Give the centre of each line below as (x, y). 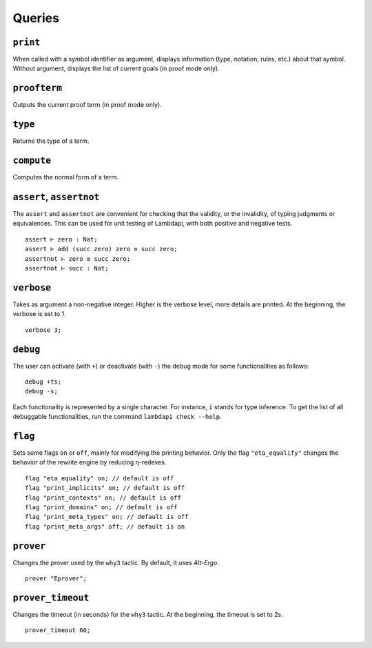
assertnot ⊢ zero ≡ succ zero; (78, 258)
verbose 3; (43, 330)
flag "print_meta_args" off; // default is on (105, 527)
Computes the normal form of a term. (65, 177)
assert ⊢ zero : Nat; (61, 239)
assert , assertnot (56, 197)
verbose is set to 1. (39, 314)
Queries (36, 18)
